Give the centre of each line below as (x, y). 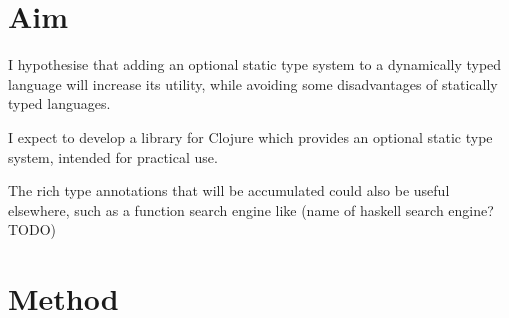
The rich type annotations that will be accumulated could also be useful (229, 190)
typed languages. (59, 103)
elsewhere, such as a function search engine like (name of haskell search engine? (251, 209)
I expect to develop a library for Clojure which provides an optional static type (250, 136)
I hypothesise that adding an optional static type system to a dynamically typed (255, 64)
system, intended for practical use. (113, 156)
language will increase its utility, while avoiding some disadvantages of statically (253, 83)
